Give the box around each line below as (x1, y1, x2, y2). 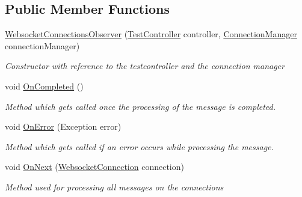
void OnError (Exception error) (5, 120, 122, 133)
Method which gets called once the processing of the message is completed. (5, 100, 276, 112)
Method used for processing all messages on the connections (5, 180, 224, 193)
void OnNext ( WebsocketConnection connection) (5, 160, 184, 173)
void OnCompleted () (5, 79, 84, 92)
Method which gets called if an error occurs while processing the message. (5, 140, 274, 153)
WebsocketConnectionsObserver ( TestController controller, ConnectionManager (5, 28, 297, 40)
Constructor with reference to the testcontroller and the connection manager (5, 59, 285, 72)
